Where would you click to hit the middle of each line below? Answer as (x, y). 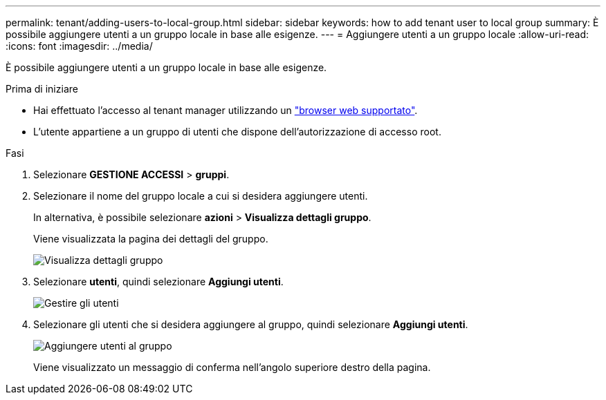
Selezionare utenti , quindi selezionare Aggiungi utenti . (158, 282)
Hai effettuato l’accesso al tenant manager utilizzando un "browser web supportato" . (226, 110)
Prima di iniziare (42, 89)
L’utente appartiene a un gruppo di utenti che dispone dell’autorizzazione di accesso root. (237, 132)
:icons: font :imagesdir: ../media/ (79, 46)
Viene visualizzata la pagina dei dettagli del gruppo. (151, 239)
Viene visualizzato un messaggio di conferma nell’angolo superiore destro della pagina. (232, 367)
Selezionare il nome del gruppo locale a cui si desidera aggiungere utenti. (201, 196)
